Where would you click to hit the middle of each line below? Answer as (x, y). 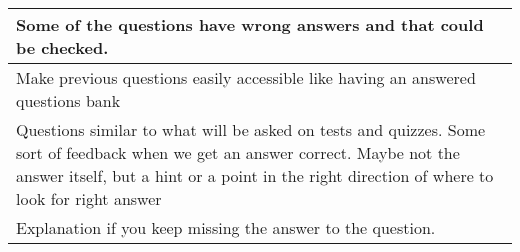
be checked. (62, 47)
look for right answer (89, 198)
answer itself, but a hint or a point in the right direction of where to (255, 175)
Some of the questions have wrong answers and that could (250, 24)
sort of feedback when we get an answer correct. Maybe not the (238, 152)
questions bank (68, 100)
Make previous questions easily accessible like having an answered (246, 77)
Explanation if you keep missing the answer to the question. (226, 227)
